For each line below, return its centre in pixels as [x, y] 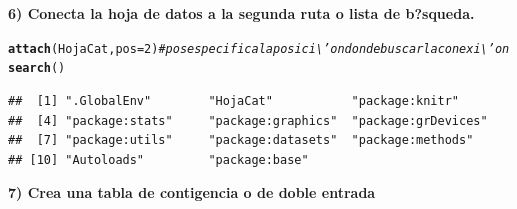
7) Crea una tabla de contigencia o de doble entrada [192, 192]
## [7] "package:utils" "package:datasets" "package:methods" [241, 140]
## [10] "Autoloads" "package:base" [158, 159]
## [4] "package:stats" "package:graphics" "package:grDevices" [248, 120]
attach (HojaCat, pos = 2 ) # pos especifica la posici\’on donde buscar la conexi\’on [259, 48]
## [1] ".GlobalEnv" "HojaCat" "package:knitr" [234, 100]
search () [37, 68]
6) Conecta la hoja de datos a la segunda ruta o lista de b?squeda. [241, 13]
